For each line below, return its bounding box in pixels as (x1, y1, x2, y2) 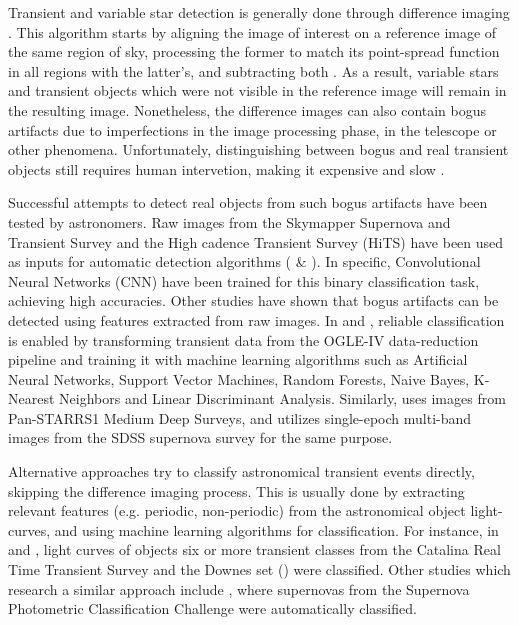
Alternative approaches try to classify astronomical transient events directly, (8, 461, 475, 482)
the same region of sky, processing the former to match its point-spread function (8, 41, 500, 62)
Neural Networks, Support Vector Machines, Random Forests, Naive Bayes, (8, 368, 470, 389)
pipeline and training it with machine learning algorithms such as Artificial (8, 349, 468, 370)
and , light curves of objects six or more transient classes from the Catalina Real (8, 539, 501, 560)
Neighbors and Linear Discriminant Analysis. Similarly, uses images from (59, 388, 506, 409)
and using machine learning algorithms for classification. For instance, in (54, 519, 499, 540)
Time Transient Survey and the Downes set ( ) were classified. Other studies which (8, 559, 511, 580)
